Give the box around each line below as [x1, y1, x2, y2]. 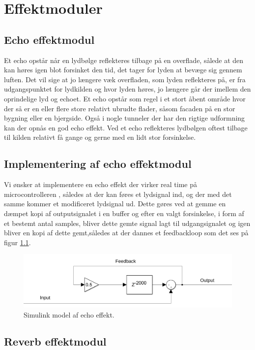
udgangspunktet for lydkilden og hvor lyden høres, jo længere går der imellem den [4, 84, 251, 94]
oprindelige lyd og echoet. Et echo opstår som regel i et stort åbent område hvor [4, 93, 246, 103]
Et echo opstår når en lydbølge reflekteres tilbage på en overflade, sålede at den [4, 55, 244, 65]
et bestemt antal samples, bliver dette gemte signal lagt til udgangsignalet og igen [4, 218, 251, 228]
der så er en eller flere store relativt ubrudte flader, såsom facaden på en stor [4, 103, 235, 113]
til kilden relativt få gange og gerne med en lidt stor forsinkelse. [4, 132, 196, 142]
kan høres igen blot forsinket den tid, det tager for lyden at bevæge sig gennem [4, 64, 242, 75]
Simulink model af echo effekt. [24, 309, 114, 319]
